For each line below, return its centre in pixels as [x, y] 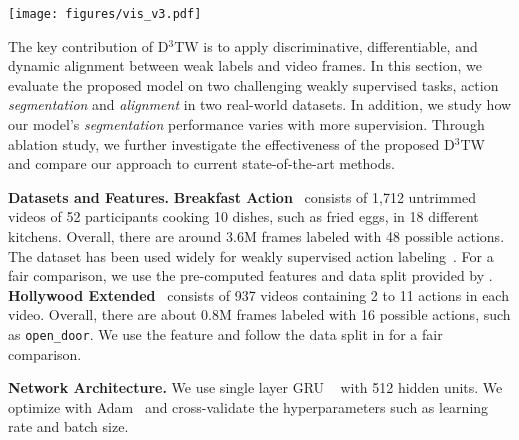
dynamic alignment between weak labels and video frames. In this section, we [245, 65]
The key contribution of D [88, 45]
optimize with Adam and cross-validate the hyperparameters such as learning [248, 406]
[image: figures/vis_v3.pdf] [105, 14]
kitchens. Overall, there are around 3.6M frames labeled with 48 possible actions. [256, 236]
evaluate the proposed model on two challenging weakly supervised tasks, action [253, 84]
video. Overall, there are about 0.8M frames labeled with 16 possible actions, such [259, 314]
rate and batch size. [68, 426]
